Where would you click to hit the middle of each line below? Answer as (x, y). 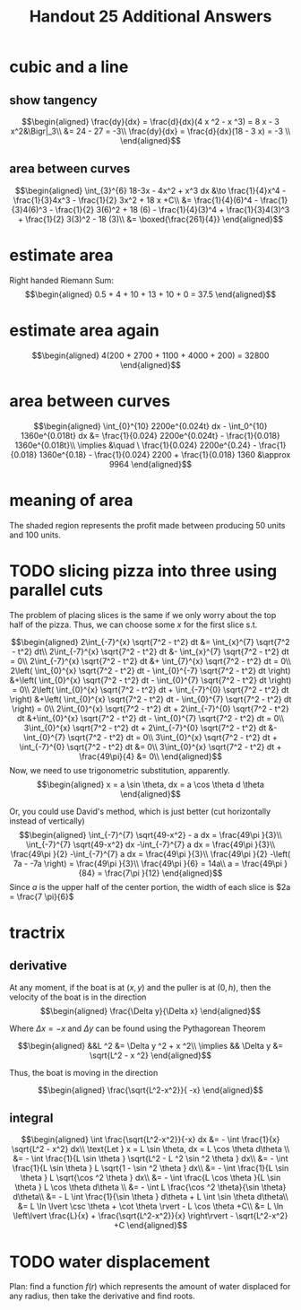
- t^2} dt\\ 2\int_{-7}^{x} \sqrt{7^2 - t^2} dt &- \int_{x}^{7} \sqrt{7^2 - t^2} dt (150, 651)
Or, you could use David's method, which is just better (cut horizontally (140, 811)
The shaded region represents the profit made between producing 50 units (147, 525)
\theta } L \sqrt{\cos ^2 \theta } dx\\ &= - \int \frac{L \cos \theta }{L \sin (150, 1178)
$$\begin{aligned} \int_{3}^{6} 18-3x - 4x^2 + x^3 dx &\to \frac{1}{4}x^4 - (150, 190)
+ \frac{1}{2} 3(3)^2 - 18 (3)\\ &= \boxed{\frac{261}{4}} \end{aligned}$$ (150, 219)
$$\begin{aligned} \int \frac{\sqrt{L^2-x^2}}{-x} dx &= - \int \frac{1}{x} (150, 1140)
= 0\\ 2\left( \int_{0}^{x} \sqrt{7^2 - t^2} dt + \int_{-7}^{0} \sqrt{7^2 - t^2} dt (150, 689)
